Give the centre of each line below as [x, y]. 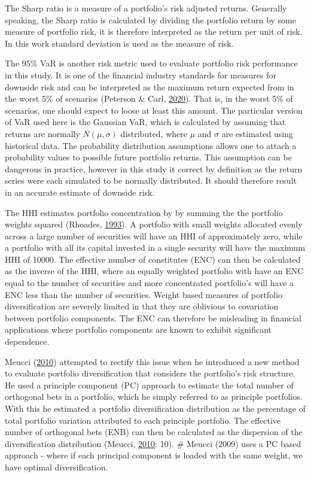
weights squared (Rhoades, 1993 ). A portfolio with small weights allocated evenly [154, 224]
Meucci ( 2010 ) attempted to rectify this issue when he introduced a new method [152, 361]
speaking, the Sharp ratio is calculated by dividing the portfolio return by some [150, 19]
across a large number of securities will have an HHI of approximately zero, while [154, 236]
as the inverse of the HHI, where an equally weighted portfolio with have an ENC [154, 271]
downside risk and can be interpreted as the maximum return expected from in [150, 86]
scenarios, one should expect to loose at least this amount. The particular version [154, 110]
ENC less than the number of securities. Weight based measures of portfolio [144, 294]
